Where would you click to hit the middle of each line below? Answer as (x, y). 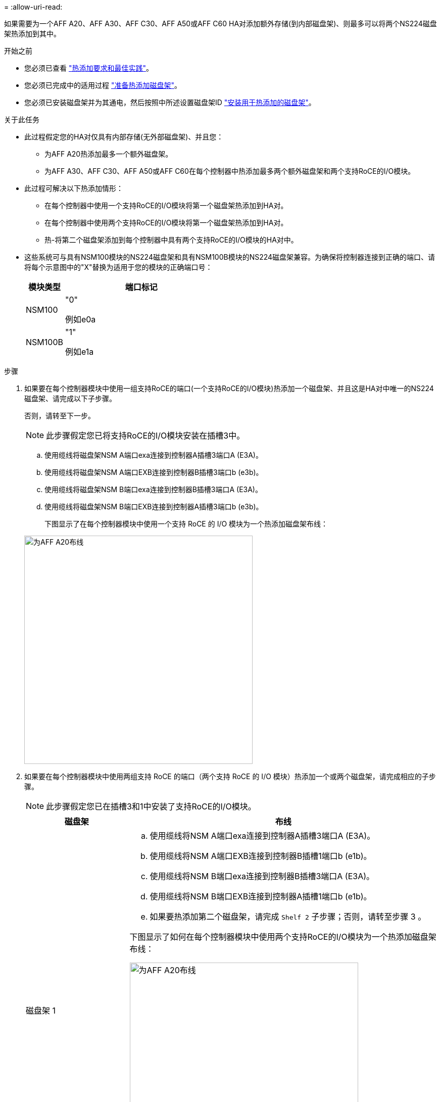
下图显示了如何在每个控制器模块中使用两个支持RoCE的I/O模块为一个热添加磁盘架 (283, 937)
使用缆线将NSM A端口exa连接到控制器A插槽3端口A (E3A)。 (262, 836)
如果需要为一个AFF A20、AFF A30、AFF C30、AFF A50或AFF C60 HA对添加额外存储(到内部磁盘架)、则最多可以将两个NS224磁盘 (220, 23)
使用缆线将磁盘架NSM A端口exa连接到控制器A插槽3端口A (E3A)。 (154, 455)
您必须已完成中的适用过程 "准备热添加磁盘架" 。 (103, 85)
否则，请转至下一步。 (60, 416)
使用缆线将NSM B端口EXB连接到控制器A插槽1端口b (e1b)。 (261, 896)
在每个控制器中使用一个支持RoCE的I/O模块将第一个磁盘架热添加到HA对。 (166, 205)
